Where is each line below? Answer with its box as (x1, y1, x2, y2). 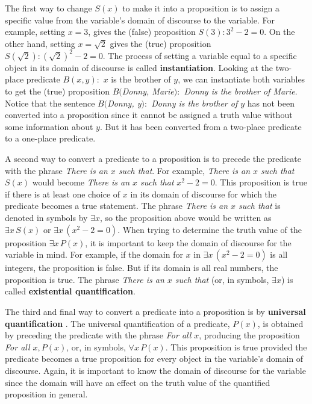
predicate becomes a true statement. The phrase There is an (5, 199, 228, 212)
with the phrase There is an (5, 164, 108, 176)
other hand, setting (5, 37, 75, 49)
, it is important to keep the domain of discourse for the (85, 236, 292, 249)
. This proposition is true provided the (165, 340, 307, 353)
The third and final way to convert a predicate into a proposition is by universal (5, 305, 306, 317)
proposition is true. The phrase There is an (5, 273, 164, 285)
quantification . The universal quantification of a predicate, (5, 317, 230, 329)
